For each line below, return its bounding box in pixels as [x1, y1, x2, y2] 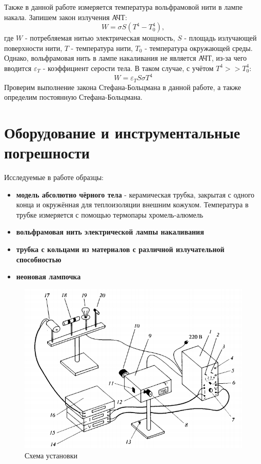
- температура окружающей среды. [145, 42, 253, 53]
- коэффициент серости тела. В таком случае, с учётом [43, 62, 214, 73]
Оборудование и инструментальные [4, 121, 240, 142]
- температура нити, [71, 42, 133, 53]
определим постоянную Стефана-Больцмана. [4, 92, 143, 102]
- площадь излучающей [184, 32, 257, 43]
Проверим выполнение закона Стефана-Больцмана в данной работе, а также [4, 81, 241, 92]
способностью [16, 254, 62, 264]
